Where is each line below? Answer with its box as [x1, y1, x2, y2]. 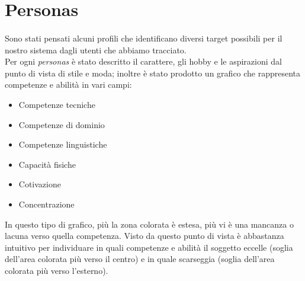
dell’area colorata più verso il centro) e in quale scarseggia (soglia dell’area [5, 253, 275, 265]
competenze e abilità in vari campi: [5, 78, 132, 91]
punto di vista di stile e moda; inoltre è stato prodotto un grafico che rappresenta [5, 66, 301, 79]
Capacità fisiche [18, 158, 76, 170]
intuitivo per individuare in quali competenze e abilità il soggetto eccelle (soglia [5, 241, 293, 253]
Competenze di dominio [18, 118, 105, 130]
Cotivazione [18, 178, 61, 190]
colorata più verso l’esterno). [5, 264, 108, 276]
